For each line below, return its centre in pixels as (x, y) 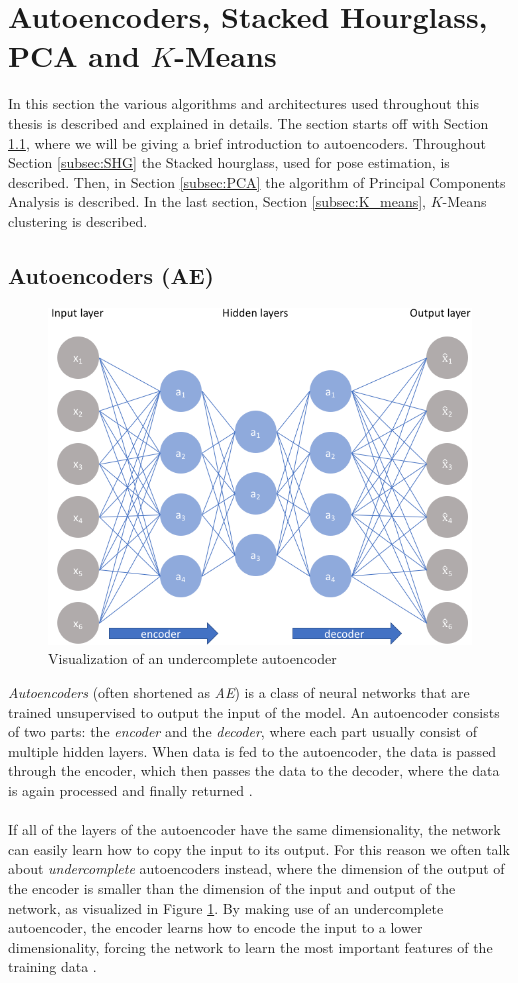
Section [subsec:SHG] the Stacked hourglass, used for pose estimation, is (229, 162)
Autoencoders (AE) (111, 274)
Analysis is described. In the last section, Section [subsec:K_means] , (217, 201)
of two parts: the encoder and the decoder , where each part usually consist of (242, 731)
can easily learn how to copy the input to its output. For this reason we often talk (259, 848)
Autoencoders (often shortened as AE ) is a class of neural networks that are (239, 692)
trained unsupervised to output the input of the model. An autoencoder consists (254, 711)
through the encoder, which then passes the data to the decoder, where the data (254, 770)
